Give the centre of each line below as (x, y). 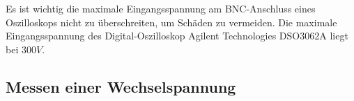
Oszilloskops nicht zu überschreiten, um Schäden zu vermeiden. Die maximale (171, 22)
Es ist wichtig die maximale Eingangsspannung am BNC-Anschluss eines (161, 8)
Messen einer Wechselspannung (121, 86)
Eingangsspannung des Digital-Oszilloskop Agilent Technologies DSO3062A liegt (177, 36)
